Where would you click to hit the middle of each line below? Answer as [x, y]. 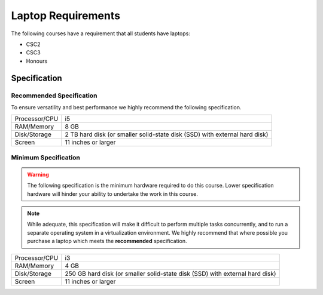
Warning [38, 174]
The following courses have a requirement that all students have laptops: [101, 33]
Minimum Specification [46, 157]
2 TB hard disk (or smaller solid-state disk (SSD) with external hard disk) [167, 134]
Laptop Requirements [66, 16]
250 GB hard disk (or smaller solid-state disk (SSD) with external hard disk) [170, 274]
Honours [37, 61]
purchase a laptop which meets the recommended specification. [107, 241]
